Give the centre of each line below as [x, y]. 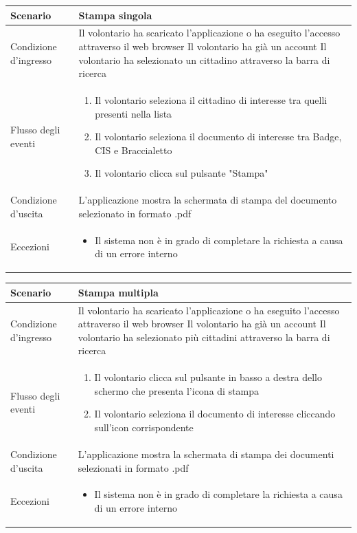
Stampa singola [115, 15]
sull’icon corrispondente [144, 427]
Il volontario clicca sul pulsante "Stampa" [182, 173]
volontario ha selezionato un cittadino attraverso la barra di [204, 59]
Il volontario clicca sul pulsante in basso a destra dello [208, 377]
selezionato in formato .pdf [135, 213]
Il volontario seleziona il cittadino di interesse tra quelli [211, 99]
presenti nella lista [134, 113]
